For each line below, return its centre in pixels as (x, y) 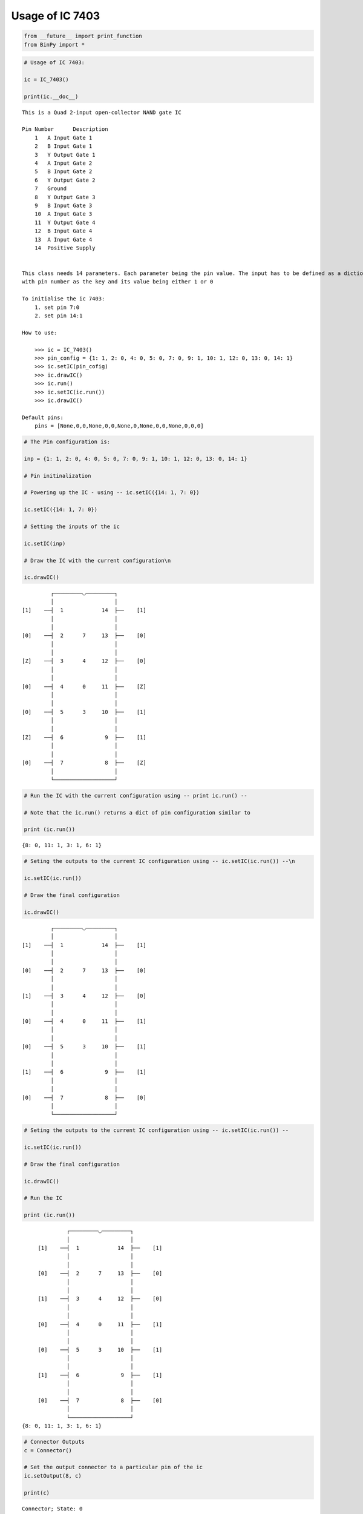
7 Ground (51, 189)
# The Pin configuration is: (67, 442)
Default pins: (43, 417)
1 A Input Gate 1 (63, 137)
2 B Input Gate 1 (63, 146)
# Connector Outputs (54, 1442)
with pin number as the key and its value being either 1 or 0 (118, 282)
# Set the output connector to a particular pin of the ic (113, 1467)
